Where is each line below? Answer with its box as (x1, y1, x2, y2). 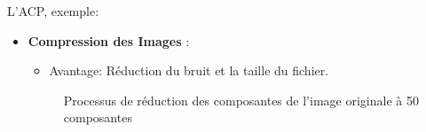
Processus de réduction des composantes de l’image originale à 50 (63, 90, 419, 109)
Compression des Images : (28, 31, 190, 50)
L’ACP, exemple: (7, 2, 99, 19)
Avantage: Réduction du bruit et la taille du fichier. (49, 61, 329, 80)
